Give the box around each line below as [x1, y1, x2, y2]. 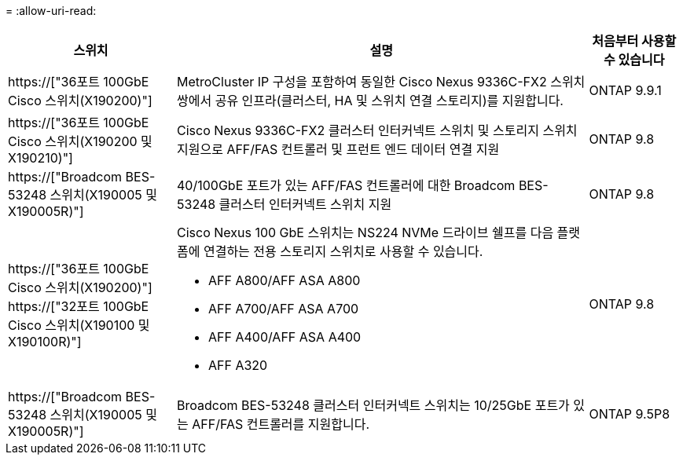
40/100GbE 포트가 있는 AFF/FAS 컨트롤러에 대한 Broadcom [177, 177, 516, 193]
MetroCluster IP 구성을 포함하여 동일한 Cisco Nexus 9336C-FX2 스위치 [177, 74, 586, 90]
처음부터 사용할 [592, 33, 677, 49]
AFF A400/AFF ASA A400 [208, 329, 362, 345]
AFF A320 [208, 357, 268, 373]
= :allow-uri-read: [6, 4, 97, 17]
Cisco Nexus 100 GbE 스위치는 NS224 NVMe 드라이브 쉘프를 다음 [177, 225, 554, 240]
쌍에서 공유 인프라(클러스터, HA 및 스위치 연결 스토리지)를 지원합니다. [177, 93, 564, 108]
